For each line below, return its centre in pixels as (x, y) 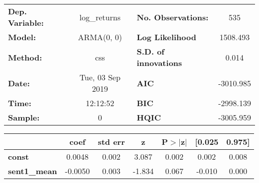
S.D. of (150, 51)
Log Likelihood (166, 37)
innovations (159, 63)
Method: (25, 57)
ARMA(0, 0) (100, 37)
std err (111, 142)
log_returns (100, 17)
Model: (22, 37)
